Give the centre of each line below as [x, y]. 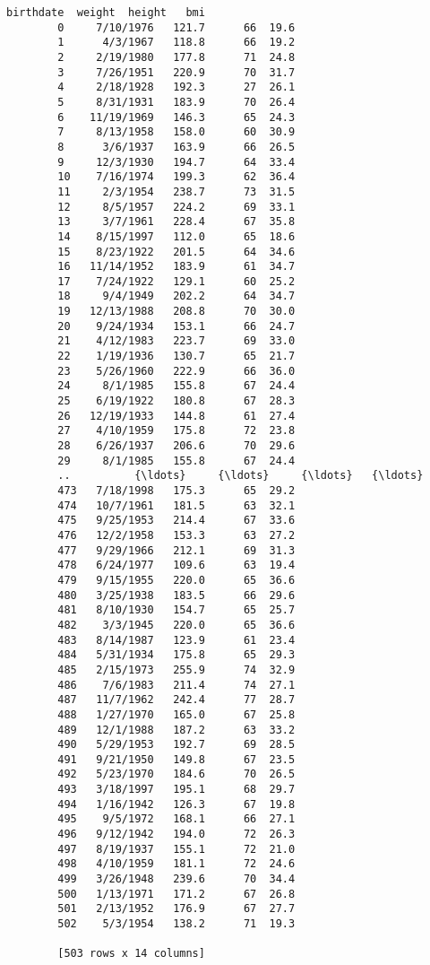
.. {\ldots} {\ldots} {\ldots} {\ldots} [241, 476]
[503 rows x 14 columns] [131, 954]
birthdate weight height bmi [106, 13]
